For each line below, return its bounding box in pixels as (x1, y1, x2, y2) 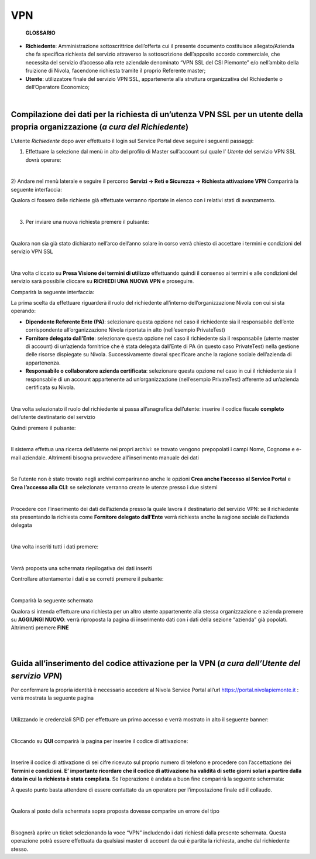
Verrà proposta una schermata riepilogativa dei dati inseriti (11, 564, 152, 571)
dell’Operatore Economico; (25, 83, 90, 90)
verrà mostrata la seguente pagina (11, 694, 94, 701)
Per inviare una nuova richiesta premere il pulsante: (25, 218, 149, 225)
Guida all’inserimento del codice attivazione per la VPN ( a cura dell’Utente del (11, 658, 301, 668)
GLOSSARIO (25, 29, 56, 36)
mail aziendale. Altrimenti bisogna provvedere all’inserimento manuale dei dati (11, 454, 199, 461)
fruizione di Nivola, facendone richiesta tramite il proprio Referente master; (25, 67, 206, 74)
